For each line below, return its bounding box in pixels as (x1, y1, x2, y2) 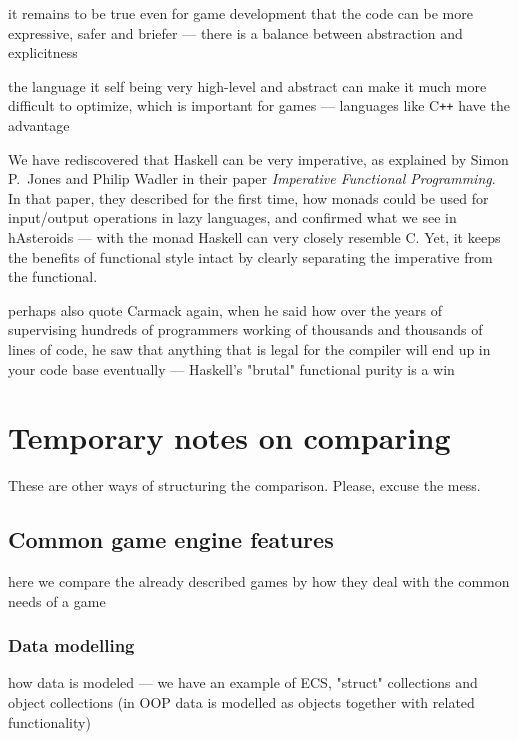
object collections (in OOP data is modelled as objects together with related (8, 692, 475, 713)
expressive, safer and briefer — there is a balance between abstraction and (8, 22, 463, 43)
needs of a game (8, 590, 106, 611)
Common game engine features (8, 524, 334, 555)
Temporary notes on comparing (8, 417, 451, 458)
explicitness (8, 42, 78, 63)
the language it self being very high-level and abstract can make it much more (8, 75, 487, 96)
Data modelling (8, 633, 135, 658)
